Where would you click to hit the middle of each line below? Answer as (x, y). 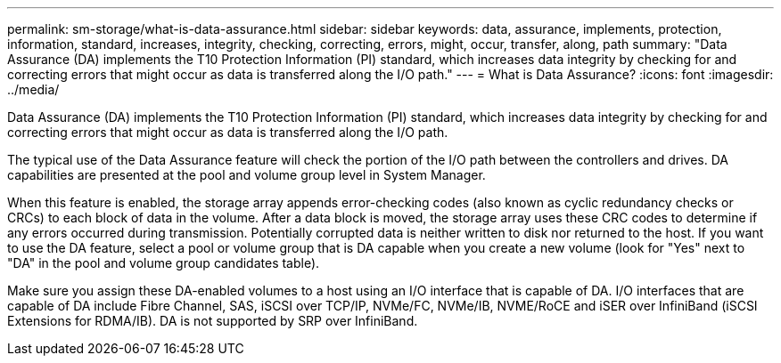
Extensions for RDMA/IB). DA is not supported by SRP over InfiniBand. (213, 321)
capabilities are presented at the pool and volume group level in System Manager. (247, 175)
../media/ (33, 89)
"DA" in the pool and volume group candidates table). (164, 263)
